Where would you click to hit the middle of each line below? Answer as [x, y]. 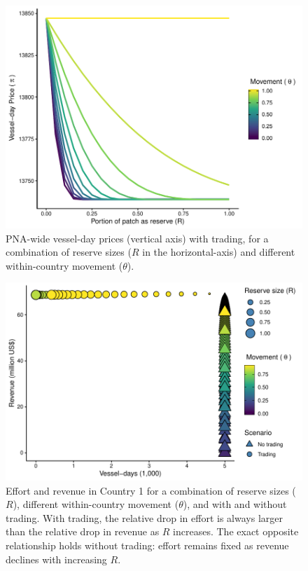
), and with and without [235, 504]
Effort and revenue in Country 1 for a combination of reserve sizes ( [151, 490]
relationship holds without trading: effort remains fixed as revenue [147, 545]
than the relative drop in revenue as [83, 531]
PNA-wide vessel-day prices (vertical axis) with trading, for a [137, 238]
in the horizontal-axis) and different [219, 252]
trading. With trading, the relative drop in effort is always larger [144, 517]
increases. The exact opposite [236, 531]
